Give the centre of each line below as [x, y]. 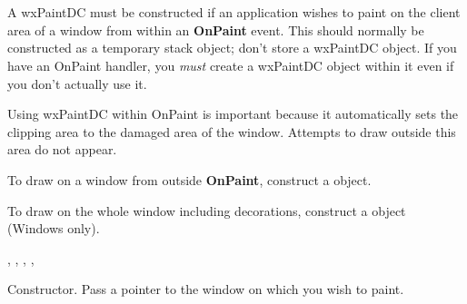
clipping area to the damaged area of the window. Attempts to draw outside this [232, 131]
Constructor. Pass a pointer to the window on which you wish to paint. [206, 289]
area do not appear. [62, 149]
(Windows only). [54, 228]
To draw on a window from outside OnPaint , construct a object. [189, 179]
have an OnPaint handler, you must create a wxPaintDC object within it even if [231, 65]
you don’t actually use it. [77, 83]
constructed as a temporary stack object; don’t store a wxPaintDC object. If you [232, 48]
